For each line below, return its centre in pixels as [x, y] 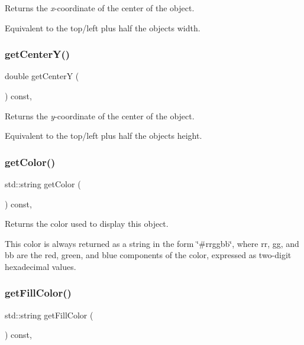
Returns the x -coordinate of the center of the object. [100, 8]
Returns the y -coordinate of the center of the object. [100, 115]
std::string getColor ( [43, 184]
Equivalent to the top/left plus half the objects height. [104, 136]
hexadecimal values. [41, 266]
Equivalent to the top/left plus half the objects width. [103, 27]
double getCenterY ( [42, 76]
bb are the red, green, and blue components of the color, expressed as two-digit [148, 255]
